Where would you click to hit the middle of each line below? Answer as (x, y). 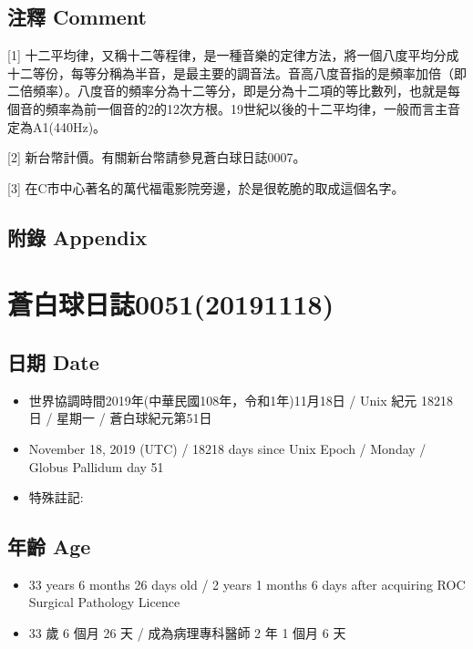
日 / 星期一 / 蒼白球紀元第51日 (120, 418)
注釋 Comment (77, 17)
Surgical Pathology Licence (104, 602)
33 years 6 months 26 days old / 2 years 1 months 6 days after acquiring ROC (247, 584)
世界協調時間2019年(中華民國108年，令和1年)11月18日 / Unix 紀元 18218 (241, 400)
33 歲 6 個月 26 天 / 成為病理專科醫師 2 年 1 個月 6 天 (187, 633)
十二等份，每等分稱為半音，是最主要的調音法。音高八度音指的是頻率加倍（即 (237, 72)
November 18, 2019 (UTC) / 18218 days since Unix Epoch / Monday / (227, 448)
